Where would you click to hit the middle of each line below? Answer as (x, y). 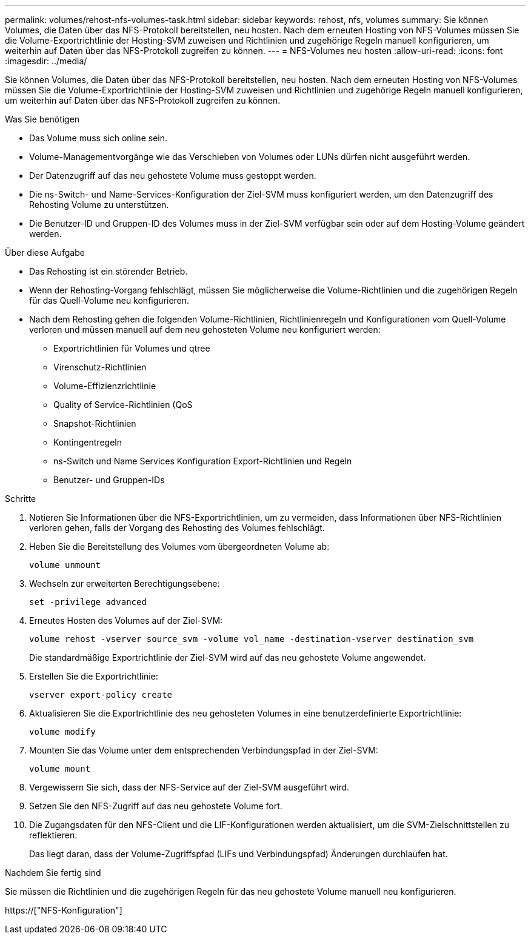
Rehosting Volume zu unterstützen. (99, 205)
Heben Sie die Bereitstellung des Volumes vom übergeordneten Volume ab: (179, 546)
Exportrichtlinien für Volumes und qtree (132, 348)
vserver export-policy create (101, 695)
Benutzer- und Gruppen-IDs (109, 480)
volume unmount (65, 565)
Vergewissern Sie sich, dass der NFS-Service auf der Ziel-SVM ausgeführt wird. (189, 787)
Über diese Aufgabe (45, 252)
